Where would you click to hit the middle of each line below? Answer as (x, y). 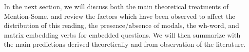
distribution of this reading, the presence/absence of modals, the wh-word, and (122, 25)
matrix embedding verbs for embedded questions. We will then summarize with (122, 34)
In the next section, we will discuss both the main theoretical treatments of (116, 6)
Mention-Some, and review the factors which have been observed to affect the (120, 16)
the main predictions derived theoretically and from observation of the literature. (125, 44)
